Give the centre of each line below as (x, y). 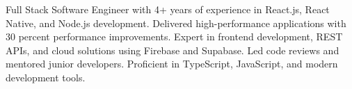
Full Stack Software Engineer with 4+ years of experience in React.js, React (168, 9)
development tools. (46, 77)
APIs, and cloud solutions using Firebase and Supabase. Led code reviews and (173, 50)
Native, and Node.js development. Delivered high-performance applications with (176, 23)
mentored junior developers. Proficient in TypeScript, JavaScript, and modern (172, 64)
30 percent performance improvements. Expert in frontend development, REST (174, 37)
